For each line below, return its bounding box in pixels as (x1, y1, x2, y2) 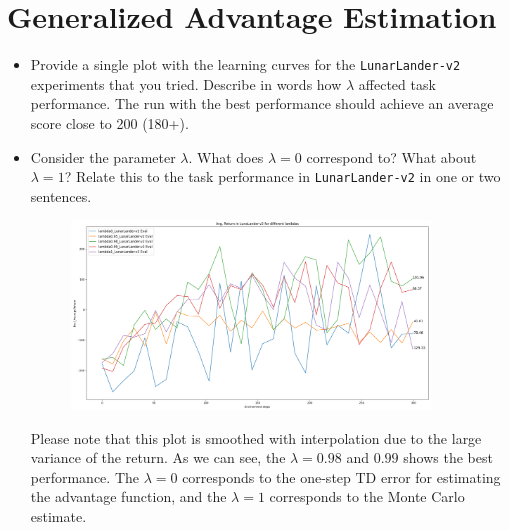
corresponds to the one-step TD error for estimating (182, 466, 501, 487)
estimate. (30, 505, 87, 526)
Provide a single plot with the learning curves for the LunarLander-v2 (30, 54, 461, 75)
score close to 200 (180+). (30, 112, 189, 133)
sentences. (30, 185, 92, 206)
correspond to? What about (306, 146, 477, 167)
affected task (358, 73, 436, 94)
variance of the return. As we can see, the (30, 447, 286, 468)
